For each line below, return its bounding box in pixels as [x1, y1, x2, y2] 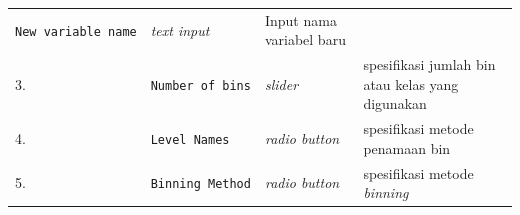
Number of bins [150, 78, 251, 93]
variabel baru [264, 29, 346, 50]
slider [264, 73, 299, 94]
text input [150, 19, 210, 40]
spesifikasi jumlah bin [363, 54, 496, 75]
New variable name [15, 24, 137, 39]
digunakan [363, 93, 427, 114]
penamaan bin [363, 137, 451, 158]
